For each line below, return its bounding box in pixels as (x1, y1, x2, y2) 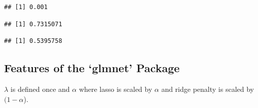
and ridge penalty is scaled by (161, 83, 254, 94)
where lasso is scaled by (79, 83, 153, 94)
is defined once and (10, 83, 70, 94)
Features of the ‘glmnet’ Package (4, 60, 180, 76)
